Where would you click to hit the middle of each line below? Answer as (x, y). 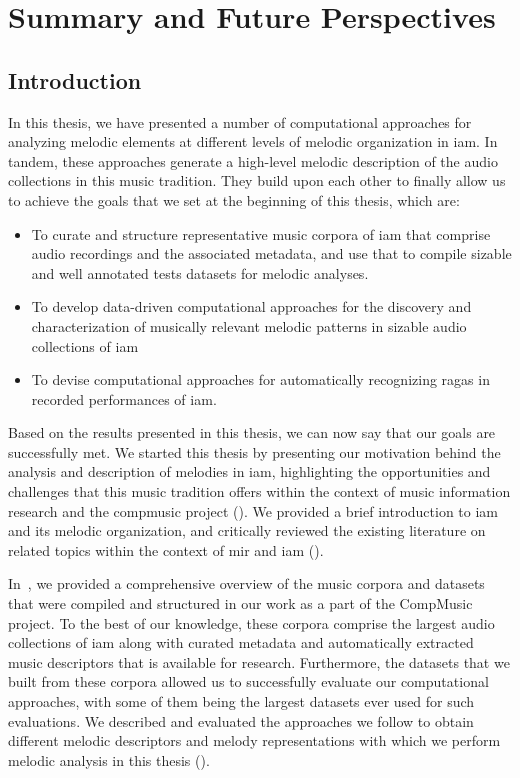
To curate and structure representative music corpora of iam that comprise (261, 233)
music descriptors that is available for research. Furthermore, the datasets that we (259, 661)
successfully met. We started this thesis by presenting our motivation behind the (254, 451)
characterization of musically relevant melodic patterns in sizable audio (249, 325)
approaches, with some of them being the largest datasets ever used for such (241, 701)
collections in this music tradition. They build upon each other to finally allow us (257, 180)
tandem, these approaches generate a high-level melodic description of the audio (253, 160)
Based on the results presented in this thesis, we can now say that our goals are (252, 432)
